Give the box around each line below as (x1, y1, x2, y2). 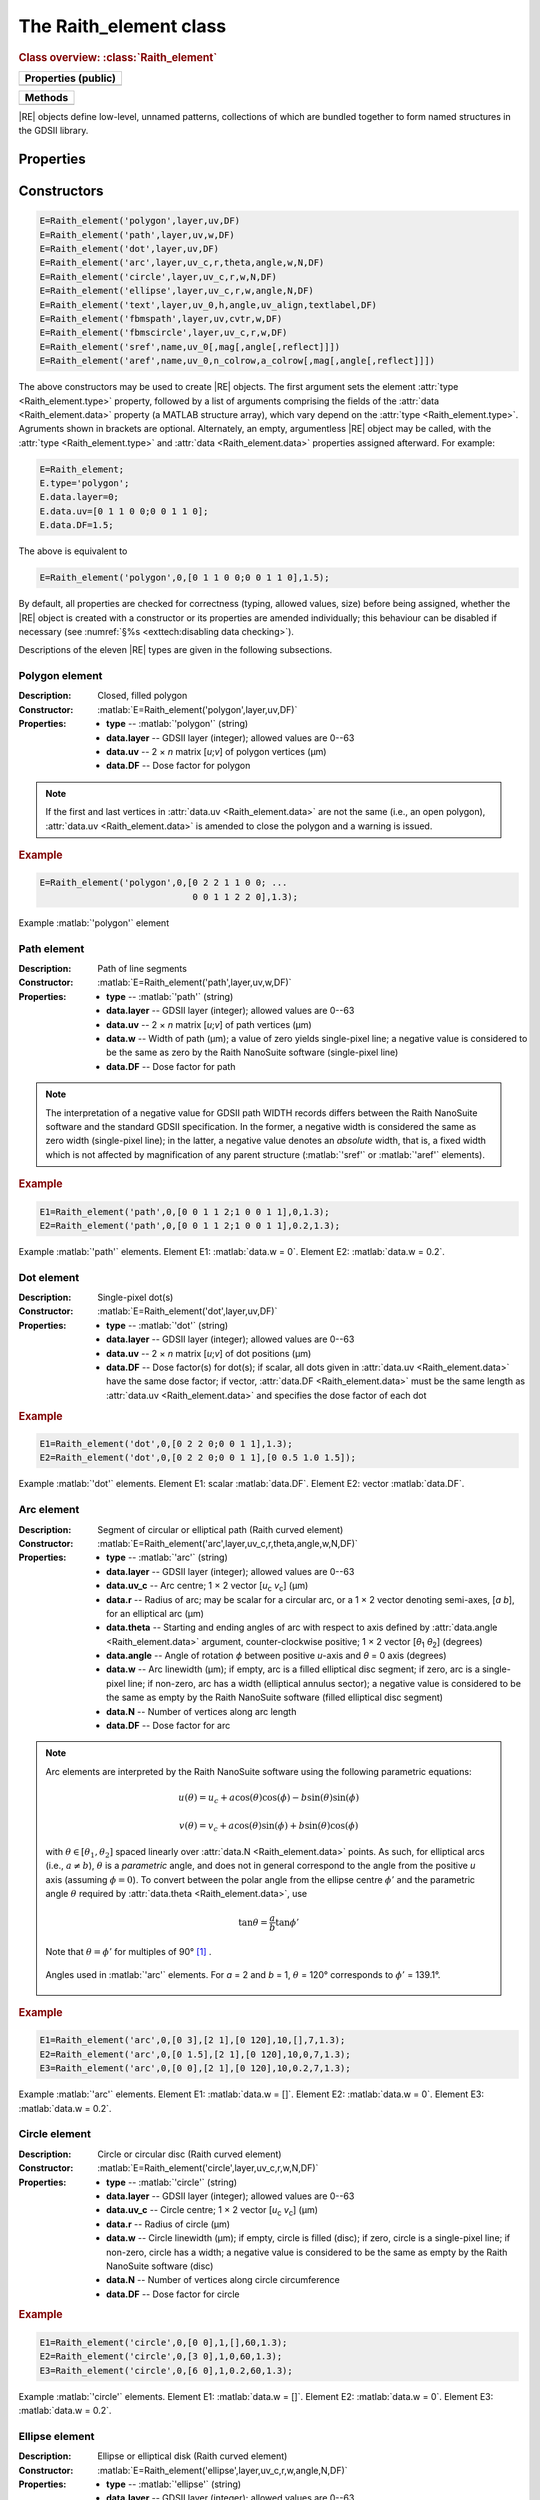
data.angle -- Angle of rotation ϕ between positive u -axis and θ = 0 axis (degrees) (106, 1650, 447, 1662)
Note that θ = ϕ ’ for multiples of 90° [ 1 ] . (45, 1946, 212, 1958)
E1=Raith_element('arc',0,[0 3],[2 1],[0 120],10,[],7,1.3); (39, 2035, 346, 2046)
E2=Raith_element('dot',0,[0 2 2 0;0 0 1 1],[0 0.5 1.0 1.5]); (39, 1452, 357, 1464)
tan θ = (238, 1916, 269, 1928)
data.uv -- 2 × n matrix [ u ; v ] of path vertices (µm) (106, 1018, 312, 1030)
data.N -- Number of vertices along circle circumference (106, 2274, 340, 2286)
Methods (24, 90, 69, 104)
